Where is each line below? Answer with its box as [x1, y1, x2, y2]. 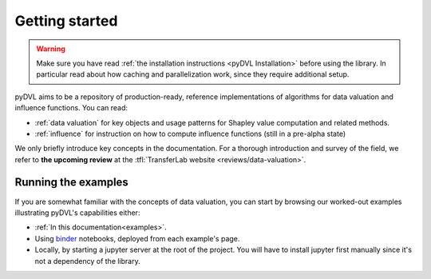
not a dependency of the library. [34, 256, 140, 265]
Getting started [14, 12, 118, 30]
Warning [36, 44, 65, 54]
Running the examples [14, 176, 129, 189]
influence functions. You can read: [14, 103, 128, 113]
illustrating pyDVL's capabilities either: [14, 208, 140, 217]
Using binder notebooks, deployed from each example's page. [34, 233, 240, 243]
